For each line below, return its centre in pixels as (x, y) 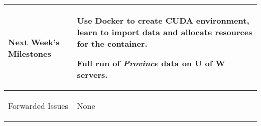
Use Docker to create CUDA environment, (163, 20)
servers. (92, 75)
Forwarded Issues (38, 106)
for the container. (112, 43)
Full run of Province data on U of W (151, 63)
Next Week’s (34, 42)
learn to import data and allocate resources (165, 32)
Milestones (30, 53)
